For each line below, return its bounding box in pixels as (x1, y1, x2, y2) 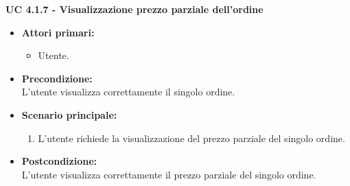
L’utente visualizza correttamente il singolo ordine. (21, 84, 235, 99)
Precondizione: (21, 71, 93, 85)
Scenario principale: (21, 107, 117, 121)
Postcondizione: (21, 154, 97, 168)
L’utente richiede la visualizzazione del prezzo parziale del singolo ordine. (38, 130, 345, 145)
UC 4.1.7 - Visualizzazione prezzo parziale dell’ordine (5, 2, 264, 16)
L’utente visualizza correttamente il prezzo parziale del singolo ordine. (21, 167, 316, 181)
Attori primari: (21, 25, 95, 39)
